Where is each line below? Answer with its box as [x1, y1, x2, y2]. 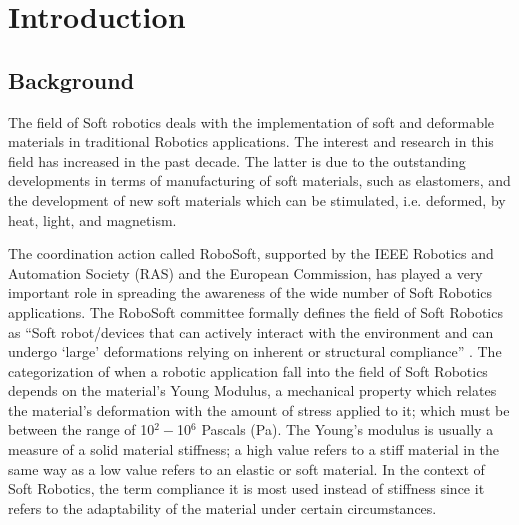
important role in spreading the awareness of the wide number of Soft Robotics [8, 282, 493, 303]
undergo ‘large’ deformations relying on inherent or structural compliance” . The [8, 341, 502, 362]
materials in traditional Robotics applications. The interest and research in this [8, 131, 494, 152]
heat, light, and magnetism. [8, 209, 177, 230]
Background [8, 64, 135, 95]
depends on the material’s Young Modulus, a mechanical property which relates [8, 380, 497, 401]
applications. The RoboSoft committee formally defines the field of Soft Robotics [8, 301, 503, 322]
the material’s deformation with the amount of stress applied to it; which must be [8, 399, 510, 420]
